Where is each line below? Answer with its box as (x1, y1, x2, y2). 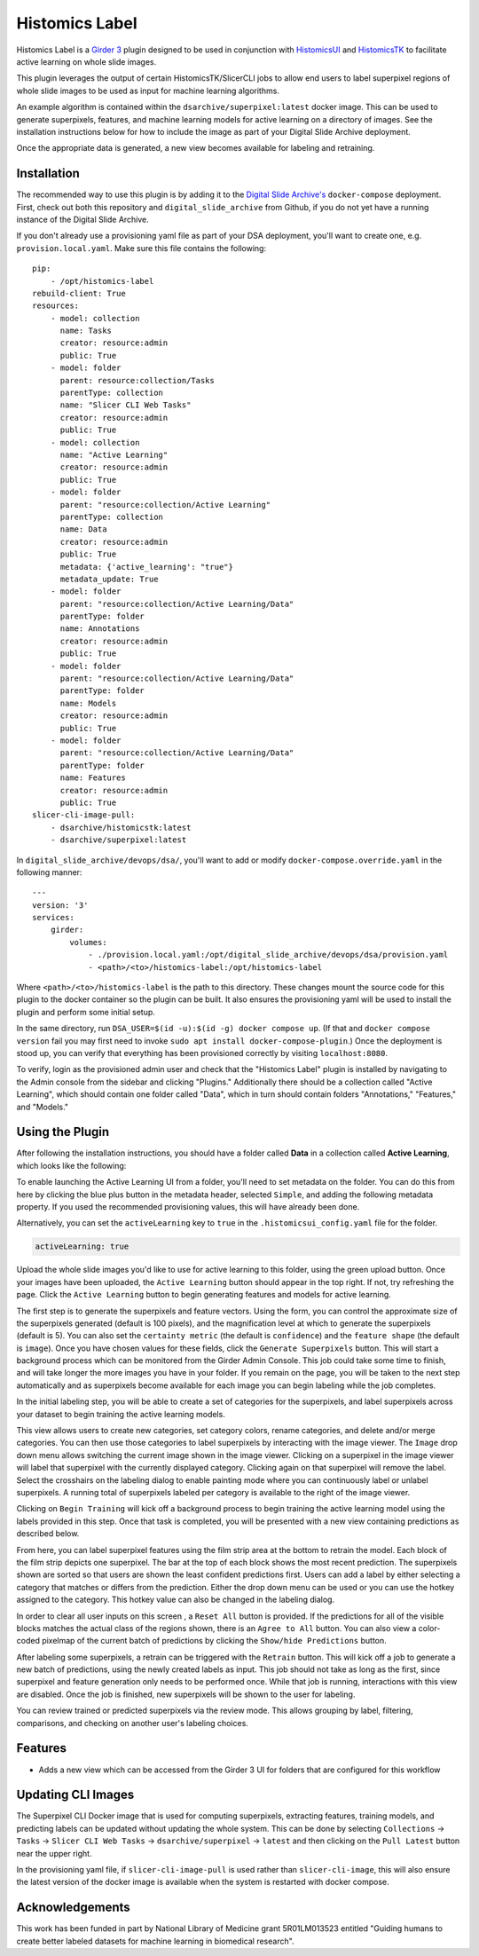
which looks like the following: (16, 1160, 127, 1171)
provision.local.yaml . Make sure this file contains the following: (16, 242, 266, 253)
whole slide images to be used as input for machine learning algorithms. (16, 85, 279, 96)
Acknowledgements (16, 1900, 130, 1915)
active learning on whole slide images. (16, 56, 157, 67)
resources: (32, 301, 80, 311)
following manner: (16, 866, 82, 878)
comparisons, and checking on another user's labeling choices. (16, 1717, 248, 1728)
